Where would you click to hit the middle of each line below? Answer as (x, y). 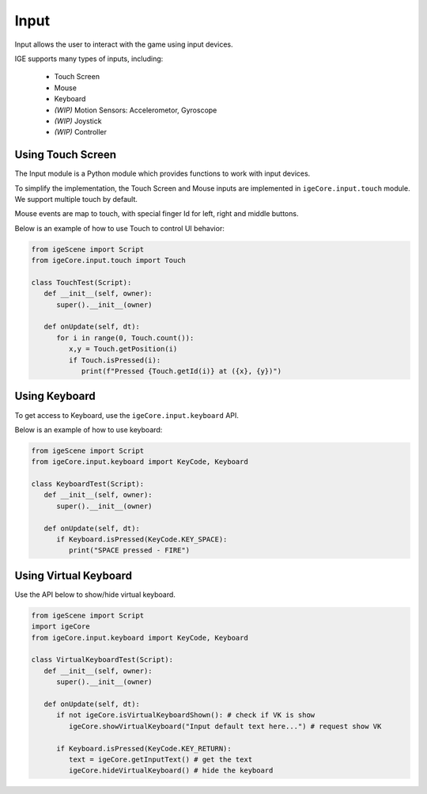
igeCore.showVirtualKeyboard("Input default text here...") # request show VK (225, 726)
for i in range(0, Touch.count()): (125, 338)
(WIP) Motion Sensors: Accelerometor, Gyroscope (136, 110)
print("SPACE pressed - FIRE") (129, 551)
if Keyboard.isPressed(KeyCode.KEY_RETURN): (144, 748)
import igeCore (60, 627)
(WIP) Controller (80, 132)
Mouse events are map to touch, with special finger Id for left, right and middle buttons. (157, 214)
